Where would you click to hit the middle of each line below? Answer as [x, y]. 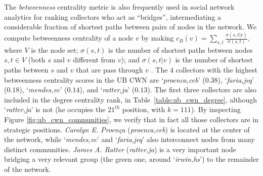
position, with [144, 109]
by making [158, 38]
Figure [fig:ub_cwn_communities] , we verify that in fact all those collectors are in [131, 119]
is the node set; [55, 49]
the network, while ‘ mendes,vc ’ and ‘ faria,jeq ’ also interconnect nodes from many [129, 139]
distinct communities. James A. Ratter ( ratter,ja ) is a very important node [120, 149]
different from [94, 60]
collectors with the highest [216, 70]
